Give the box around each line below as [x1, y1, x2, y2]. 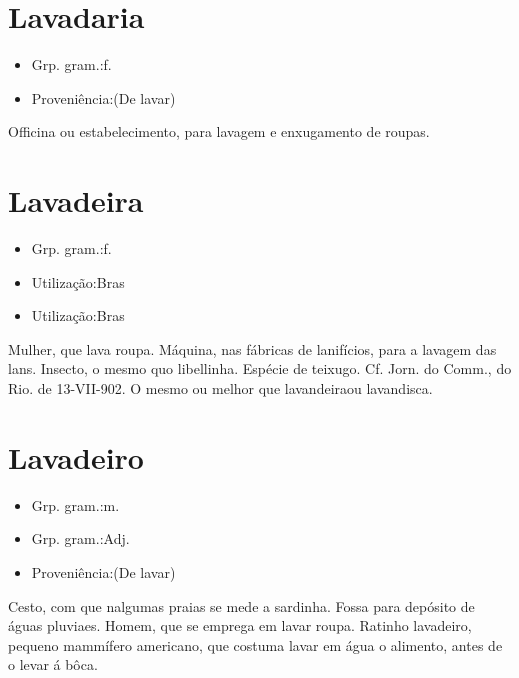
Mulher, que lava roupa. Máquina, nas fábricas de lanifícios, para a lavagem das [8, 338, 497, 359]
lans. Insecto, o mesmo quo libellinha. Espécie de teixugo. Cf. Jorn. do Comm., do [8, 358, 512, 379]
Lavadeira [8, 180, 144, 221]
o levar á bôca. [8, 654, 98, 675]
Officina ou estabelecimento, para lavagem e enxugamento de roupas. [8, 121, 430, 142]
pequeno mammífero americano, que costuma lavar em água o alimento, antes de [8, 634, 503, 655]
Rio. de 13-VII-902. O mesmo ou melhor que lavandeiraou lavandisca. [8, 378, 433, 398]
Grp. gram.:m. [31, 494, 120, 515]
